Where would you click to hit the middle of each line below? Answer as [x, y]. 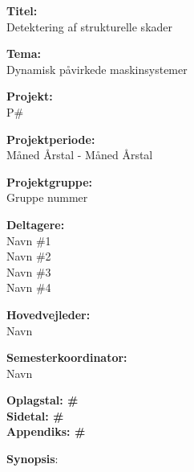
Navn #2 [29, 256]
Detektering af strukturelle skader [90, 26]
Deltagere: [36, 224]
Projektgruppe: [50, 181]
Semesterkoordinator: [67, 357]
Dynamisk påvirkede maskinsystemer [97, 69]
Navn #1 [29, 240]
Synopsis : [32, 459]
